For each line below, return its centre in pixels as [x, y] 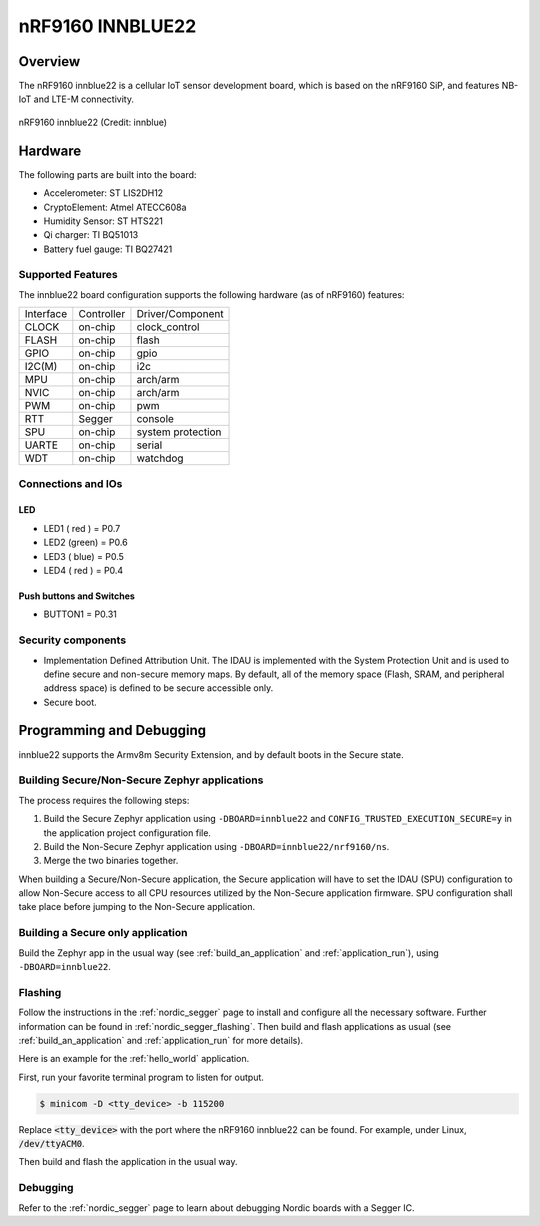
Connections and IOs [70, 483]
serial [149, 445]
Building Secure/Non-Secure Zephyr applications [141, 780]
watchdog [160, 458]
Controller [102, 314]
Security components [72, 640]
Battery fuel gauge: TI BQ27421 [108, 249]
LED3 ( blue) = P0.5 [84, 556]
